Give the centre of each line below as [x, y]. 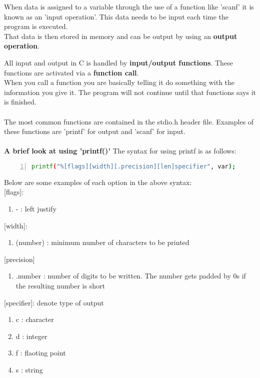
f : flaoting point [41, 353]
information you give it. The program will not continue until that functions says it [130, 92]
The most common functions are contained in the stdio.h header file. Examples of [129, 121]
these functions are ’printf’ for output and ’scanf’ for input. [95, 131]
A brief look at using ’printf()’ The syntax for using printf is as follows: [120, 151]
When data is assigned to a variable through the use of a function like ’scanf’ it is [129, 6]
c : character [35, 319]
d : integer [31, 336]
